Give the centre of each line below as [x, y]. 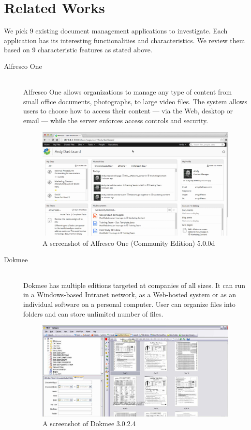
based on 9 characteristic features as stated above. [78, 50]
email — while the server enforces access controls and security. [116, 120]
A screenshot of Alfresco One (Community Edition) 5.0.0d [129, 243]
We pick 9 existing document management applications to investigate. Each [116, 31]
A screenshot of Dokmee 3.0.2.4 [89, 423]
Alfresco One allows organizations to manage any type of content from [128, 92]
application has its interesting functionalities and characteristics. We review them [125, 40]
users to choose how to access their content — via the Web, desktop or [128, 111]
